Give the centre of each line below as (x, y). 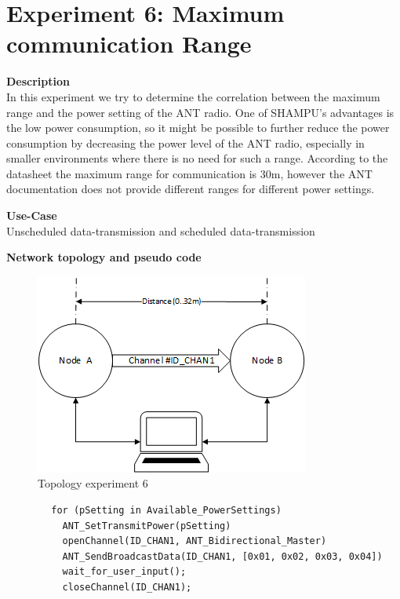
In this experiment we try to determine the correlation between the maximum (193, 96)
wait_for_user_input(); (124, 572)
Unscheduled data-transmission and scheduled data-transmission (161, 230)
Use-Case (32, 215)
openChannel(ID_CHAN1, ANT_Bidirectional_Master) (195, 541)
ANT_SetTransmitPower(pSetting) (147, 526)
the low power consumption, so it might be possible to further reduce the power (198, 128)
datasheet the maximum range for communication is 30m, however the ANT (189, 173)
